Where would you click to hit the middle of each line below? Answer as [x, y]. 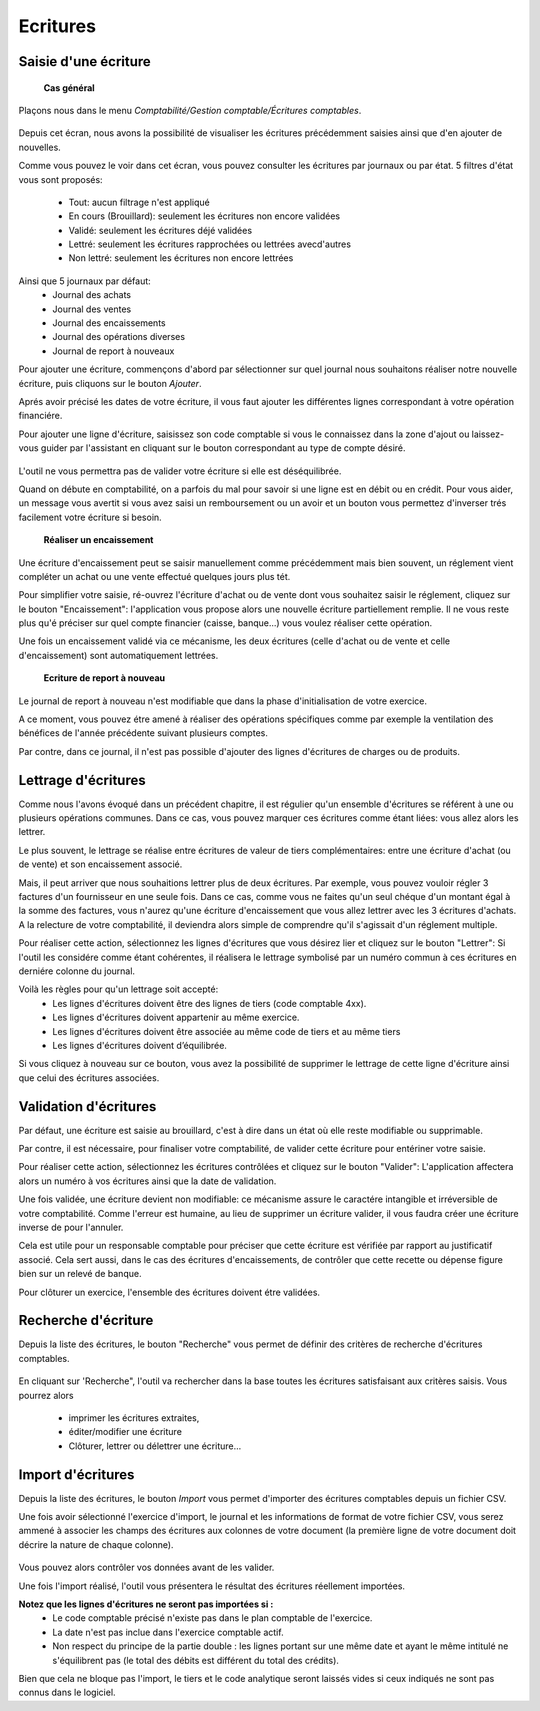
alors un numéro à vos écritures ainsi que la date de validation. [147, 1181]
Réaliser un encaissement [98, 540]
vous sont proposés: [61, 179]
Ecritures [57, 26]
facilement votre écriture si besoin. [90, 517]
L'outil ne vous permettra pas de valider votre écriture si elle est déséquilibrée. [180, 471]
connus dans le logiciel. [67, 1692]
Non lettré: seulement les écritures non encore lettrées [181, 258]
